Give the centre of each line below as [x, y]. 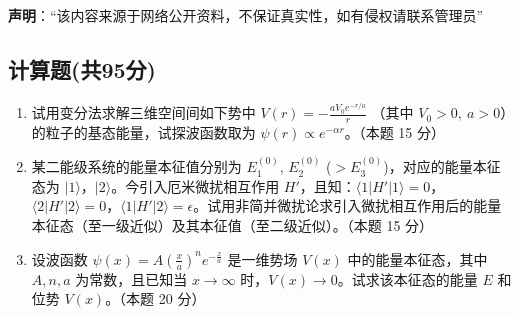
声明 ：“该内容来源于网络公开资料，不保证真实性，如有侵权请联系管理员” [246, 15]
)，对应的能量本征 [442, 166]
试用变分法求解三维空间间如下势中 [143, 112]
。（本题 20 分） [155, 298]
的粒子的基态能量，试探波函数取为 [143, 131]
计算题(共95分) [82, 68]
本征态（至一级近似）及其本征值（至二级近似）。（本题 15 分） [232, 225]
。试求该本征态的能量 [407, 278]
